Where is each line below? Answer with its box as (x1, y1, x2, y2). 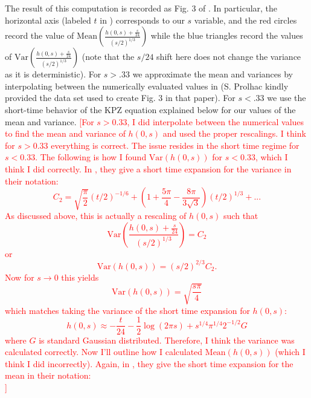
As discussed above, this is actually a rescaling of (5, 209, 187, 222)
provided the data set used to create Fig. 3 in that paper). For (5, 91, 236, 104)
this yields (61, 270, 99, 283)
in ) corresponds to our (100, 13, 185, 26)
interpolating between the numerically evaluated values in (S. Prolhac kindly (5, 79, 289, 92)
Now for (5, 270, 34, 283)
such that (223, 209, 258, 222)
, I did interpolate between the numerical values (127, 115, 304, 128)
